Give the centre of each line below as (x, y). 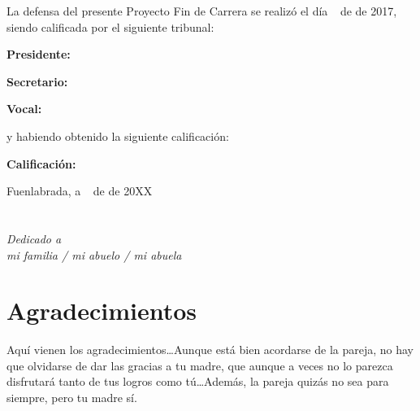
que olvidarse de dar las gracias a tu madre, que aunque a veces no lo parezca (200, 365)
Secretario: (37, 81)
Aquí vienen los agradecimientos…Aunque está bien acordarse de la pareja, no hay (210, 350)
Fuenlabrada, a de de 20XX (80, 191)
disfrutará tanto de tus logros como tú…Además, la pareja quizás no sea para (198, 381)
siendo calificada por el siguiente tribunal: (110, 26)
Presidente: (39, 54)
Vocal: (24, 109)
